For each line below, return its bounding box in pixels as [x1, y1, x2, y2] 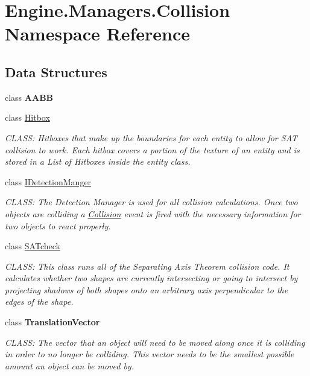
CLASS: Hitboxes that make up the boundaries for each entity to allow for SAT [5, 131, 298, 144]
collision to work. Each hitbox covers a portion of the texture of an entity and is [5, 143, 300, 156]
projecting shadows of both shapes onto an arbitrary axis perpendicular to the [5, 283, 288, 296]
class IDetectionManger [5, 175, 92, 188]
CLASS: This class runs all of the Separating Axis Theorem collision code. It [5, 260, 289, 272]
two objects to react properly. [5, 219, 111, 232]
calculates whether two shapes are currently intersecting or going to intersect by [5, 272, 298, 284]
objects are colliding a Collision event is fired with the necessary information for [5, 207, 301, 220]
